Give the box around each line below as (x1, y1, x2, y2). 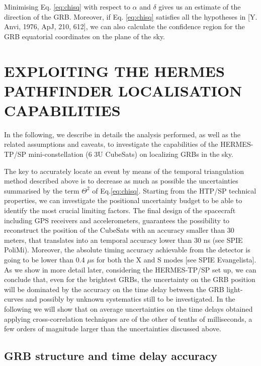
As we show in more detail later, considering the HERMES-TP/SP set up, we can (4, 264, 256, 274)
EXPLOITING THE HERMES (4, 60, 225, 81)
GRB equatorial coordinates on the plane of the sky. (4, 31, 165, 41)
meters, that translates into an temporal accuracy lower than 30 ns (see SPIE (4, 234, 243, 245)
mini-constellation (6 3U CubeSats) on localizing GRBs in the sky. (28, 149, 233, 159)
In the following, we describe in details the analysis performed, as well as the (4, 129, 240, 139)
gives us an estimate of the (158, 2, 241, 12)
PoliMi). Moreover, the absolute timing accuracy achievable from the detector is (4, 244, 250, 255)
